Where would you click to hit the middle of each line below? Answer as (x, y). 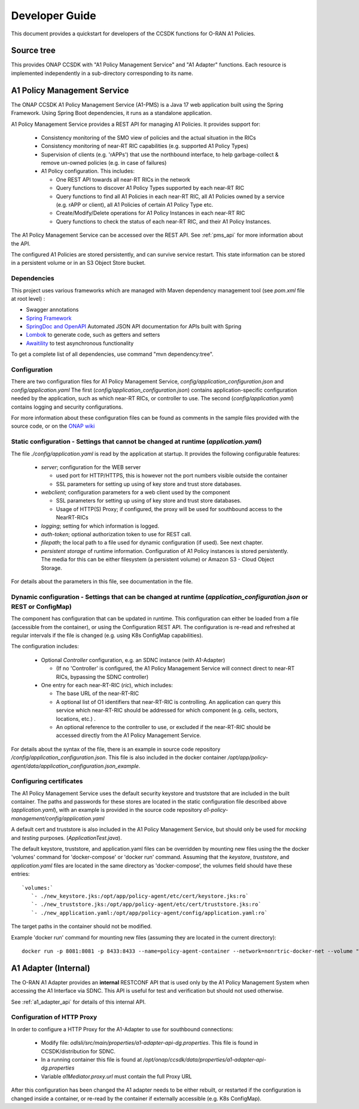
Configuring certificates (47, 781)
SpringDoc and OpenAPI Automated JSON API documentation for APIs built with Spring (134, 327)
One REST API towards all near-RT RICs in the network (123, 179)
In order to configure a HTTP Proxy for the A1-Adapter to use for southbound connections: (122, 1029)
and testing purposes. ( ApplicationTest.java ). (66, 838)
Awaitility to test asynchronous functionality (80, 343)
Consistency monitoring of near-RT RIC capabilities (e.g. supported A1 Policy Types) (145, 146)
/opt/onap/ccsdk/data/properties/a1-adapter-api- (205, 1059)
